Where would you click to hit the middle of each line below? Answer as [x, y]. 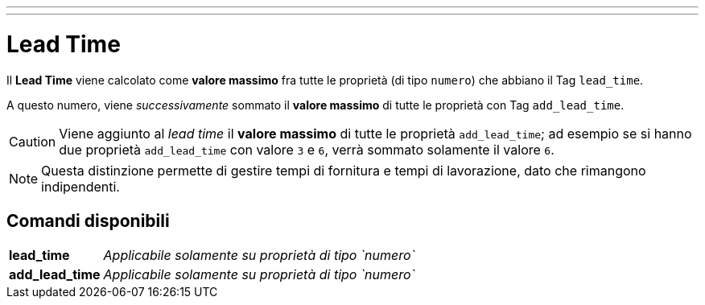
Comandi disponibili [88, 221]
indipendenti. [80, 186]
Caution [33, 141]
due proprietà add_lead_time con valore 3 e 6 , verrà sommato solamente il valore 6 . [307, 149]
